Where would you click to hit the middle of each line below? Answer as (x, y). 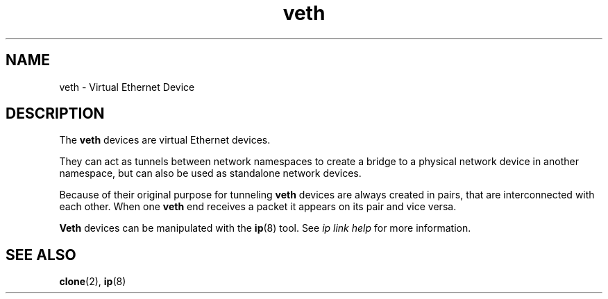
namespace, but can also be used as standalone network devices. (210, 173)
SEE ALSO (41, 255)
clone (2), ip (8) (93, 282)
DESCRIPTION (55, 114)
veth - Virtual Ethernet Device (127, 87)
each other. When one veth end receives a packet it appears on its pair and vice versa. (258, 207)
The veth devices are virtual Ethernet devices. (165, 140)
